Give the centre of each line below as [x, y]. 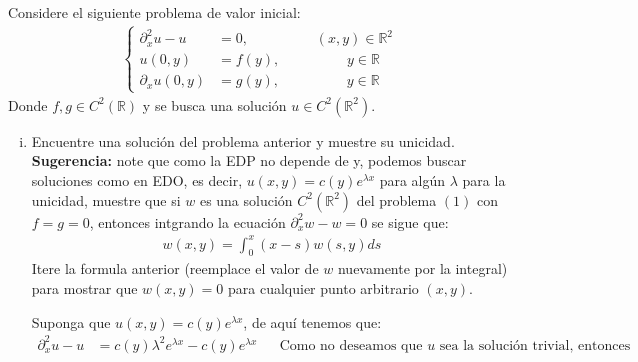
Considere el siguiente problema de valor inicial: [154, 12]
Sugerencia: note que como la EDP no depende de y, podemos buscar [249, 160]
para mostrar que [84, 288]
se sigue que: [410, 221]
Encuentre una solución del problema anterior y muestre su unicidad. [243, 140]
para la [484, 179]
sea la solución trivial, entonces [535, 345]
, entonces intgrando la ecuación [187, 221]
